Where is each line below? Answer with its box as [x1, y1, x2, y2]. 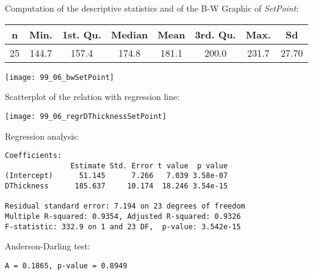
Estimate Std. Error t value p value [70, 161, 228, 170]
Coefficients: [5, 151, 62, 160]
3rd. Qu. [195, 27, 236, 41]
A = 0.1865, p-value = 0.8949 [5, 261, 128, 270]
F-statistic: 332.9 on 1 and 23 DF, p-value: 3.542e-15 [5, 222, 241, 231]
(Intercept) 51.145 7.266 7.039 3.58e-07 [5, 171, 228, 180]
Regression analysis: [5, 129, 79, 142]
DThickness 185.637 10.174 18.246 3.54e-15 [5, 182, 228, 191]
